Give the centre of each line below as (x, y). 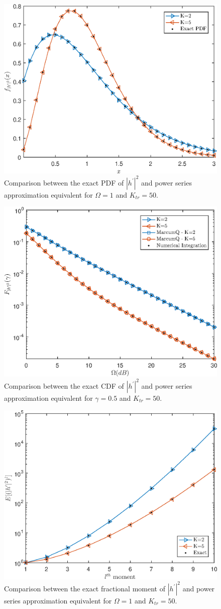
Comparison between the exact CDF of (64, 385)
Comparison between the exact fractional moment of (85, 588)
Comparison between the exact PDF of (64, 182)
